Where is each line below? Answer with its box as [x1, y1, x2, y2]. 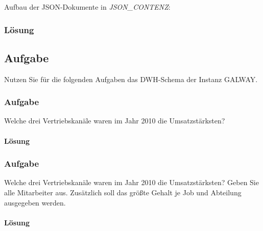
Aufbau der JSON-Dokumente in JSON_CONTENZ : [4, 2, 171, 12]
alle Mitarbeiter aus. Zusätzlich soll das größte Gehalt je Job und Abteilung [4, 187, 242, 198]
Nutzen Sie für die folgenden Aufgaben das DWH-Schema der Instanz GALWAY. [4, 73, 258, 84]
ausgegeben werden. [4, 197, 66, 208]
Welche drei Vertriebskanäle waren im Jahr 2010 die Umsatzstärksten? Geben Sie [4, 177, 259, 188]
